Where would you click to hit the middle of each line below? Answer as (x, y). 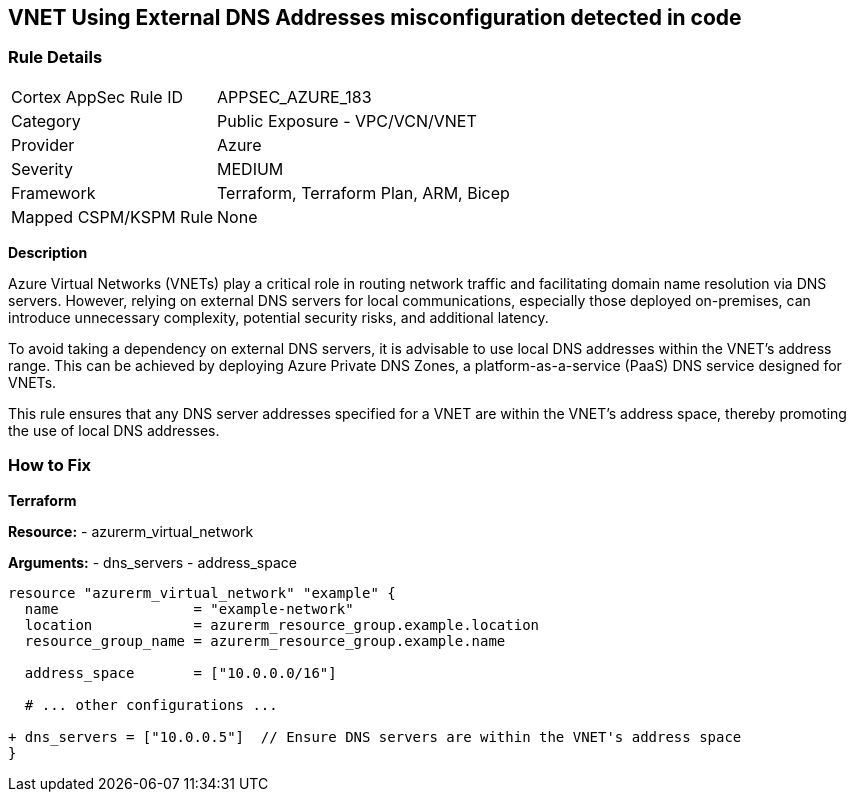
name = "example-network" (189, 608)
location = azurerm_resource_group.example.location (282, 624)
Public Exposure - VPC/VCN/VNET (347, 120)
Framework (53, 192)
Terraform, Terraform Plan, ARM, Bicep (363, 192)
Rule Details (55, 57)
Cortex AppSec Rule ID (97, 96)
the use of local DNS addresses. (114, 430)
